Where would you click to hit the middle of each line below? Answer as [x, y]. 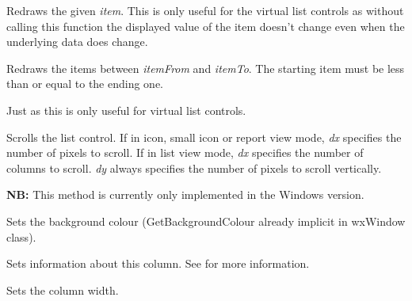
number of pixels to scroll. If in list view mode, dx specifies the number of [185, 152]
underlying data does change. [77, 42]
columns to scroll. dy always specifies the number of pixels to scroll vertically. [194, 168]
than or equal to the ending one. [85, 84]
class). [21, 236]
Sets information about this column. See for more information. [158, 263]
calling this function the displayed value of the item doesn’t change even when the [206, 26]
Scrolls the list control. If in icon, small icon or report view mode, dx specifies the [204, 137]
